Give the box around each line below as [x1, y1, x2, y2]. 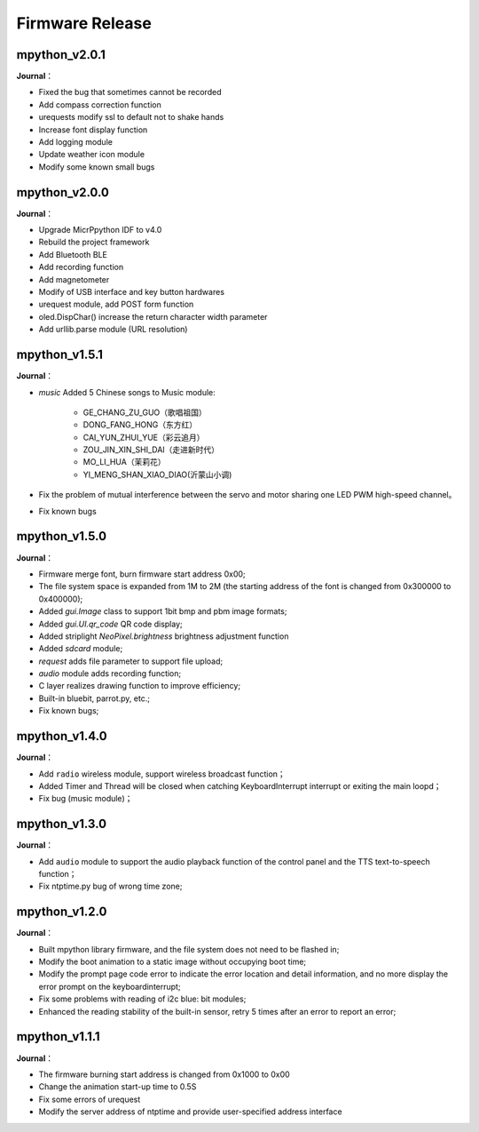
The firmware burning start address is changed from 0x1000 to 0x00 [38, 1069, 290, 1080]
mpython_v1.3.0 [16, 817, 106, 832]
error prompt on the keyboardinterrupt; [38, 981, 181, 992]
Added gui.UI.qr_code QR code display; [38, 618, 183, 629]
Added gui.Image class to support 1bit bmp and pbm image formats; [38, 606, 287, 617]
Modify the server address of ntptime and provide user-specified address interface [38, 1106, 342, 1117]
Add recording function [38, 262, 124, 273]
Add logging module [38, 137, 113, 147]
